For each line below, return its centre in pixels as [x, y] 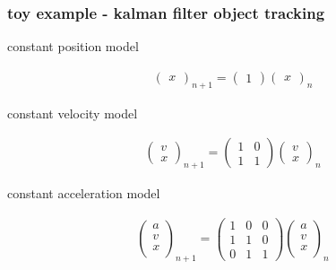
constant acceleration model [84, 193]
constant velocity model [73, 113]
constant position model [73, 46]
